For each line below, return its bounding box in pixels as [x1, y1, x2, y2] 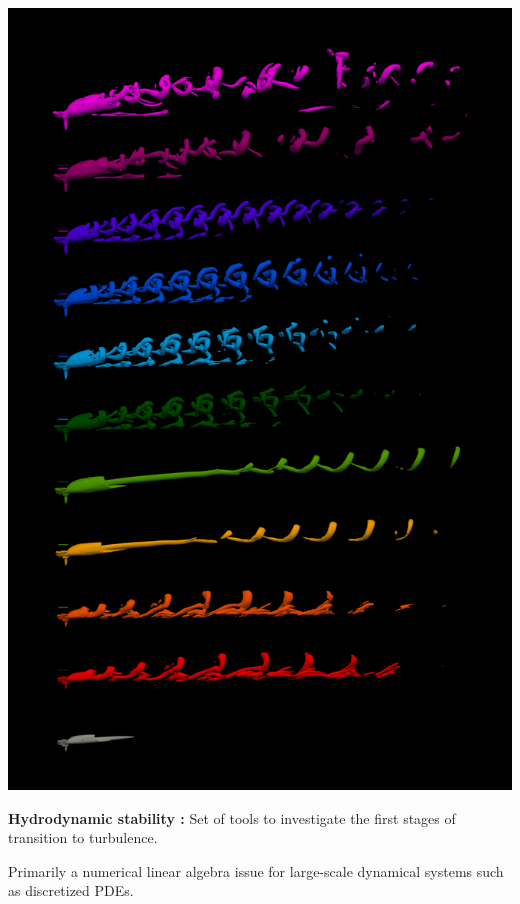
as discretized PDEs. [8, 880, 134, 901]
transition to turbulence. [8, 827, 158, 848]
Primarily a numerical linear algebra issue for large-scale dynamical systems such [8, 860, 504, 881]
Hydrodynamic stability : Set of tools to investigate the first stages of [8, 807, 456, 828]
